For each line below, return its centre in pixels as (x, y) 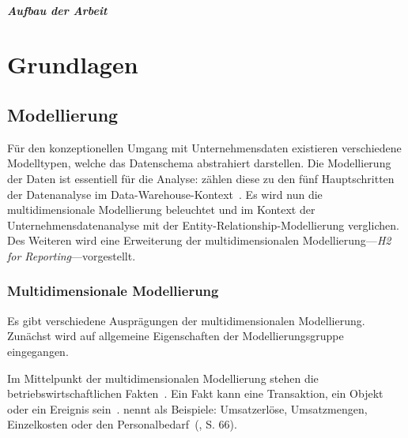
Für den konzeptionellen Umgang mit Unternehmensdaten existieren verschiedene (204, 147)
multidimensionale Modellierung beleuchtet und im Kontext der (161, 210)
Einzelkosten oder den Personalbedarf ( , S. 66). (122, 424)
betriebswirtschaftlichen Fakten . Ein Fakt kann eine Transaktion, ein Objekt (195, 393)
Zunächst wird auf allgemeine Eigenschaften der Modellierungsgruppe (176, 336)
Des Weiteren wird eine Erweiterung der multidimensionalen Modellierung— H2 (199, 240)
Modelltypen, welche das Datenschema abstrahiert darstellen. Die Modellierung (199, 163)
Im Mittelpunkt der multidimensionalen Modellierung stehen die (163, 378)
